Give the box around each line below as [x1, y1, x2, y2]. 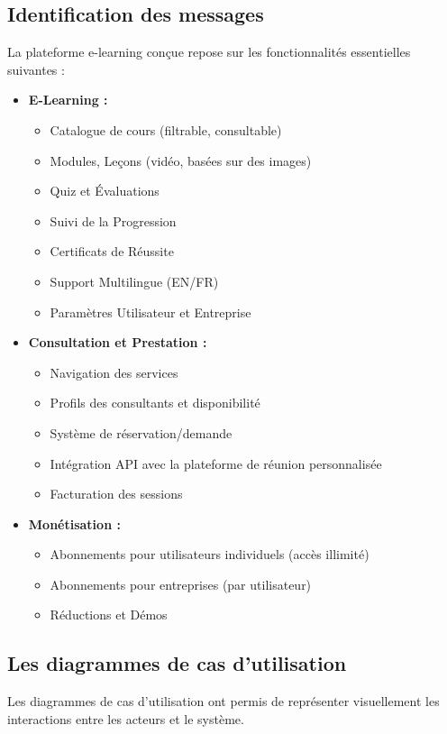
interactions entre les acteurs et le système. [7, 709, 244, 728]
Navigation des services [50, 362, 178, 381]
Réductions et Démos [50, 605, 168, 624]
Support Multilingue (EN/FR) [50, 271, 219, 290]
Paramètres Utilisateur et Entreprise [50, 302, 251, 321]
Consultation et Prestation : [28, 333, 207, 352]
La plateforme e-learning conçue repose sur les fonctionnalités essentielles [7, 42, 411, 61]
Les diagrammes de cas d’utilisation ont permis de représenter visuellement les [7, 692, 440, 711]
